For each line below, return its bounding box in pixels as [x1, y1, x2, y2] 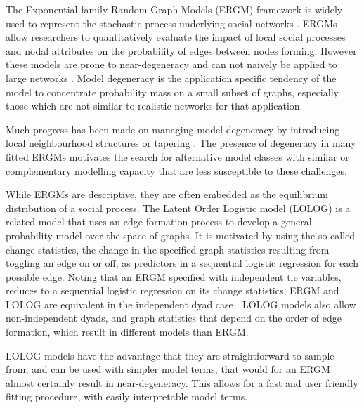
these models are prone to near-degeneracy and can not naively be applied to [6, 57, 337, 72]
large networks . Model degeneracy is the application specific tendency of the [6, 70, 337, 85]
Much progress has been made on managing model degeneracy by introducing [6, 121, 340, 136]
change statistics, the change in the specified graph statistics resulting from [6, 242, 330, 256]
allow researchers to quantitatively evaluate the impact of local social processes [6, 29, 346, 44]
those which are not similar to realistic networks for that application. [6, 98, 303, 113]
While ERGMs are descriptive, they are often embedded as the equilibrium [6, 187, 328, 202]
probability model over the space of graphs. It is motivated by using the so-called [6, 228, 356, 242]
